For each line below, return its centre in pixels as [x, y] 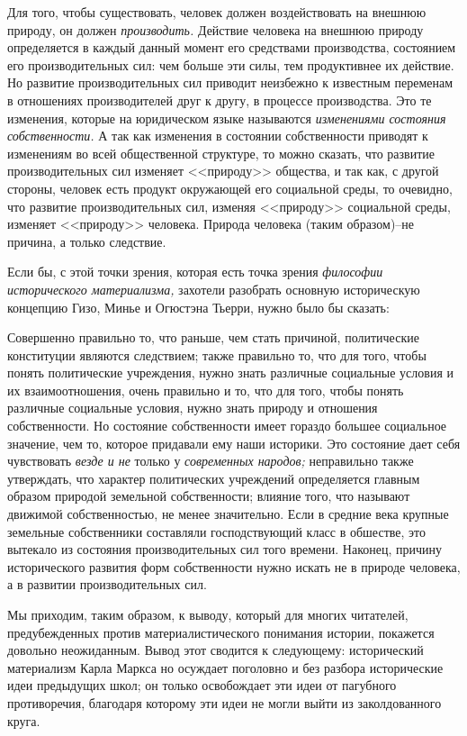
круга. [24, 720]
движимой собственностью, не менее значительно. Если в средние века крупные [228, 514]
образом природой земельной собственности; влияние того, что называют [209, 496]
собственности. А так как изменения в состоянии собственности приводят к [218, 136]
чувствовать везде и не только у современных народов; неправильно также [211, 461]
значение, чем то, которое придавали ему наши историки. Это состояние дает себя [234, 443]
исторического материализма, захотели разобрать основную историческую [214, 289]
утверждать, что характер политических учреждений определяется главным [214, 478]
